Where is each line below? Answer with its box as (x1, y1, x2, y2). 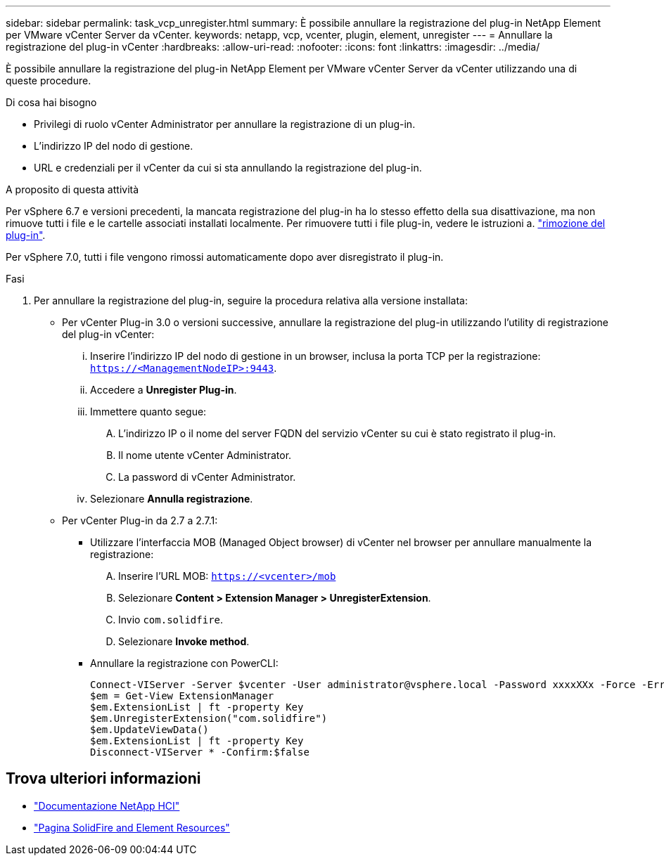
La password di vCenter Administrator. (118, 471, 296, 483)
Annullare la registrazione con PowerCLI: (90, 657, 279, 669)
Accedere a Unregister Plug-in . (90, 384, 237, 396)
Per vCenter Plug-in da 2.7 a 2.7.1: (62, 514, 218, 526)
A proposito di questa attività (6, 183, 139, 195)
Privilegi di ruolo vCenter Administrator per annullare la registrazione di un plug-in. (34, 118, 416, 130)
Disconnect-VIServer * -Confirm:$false (90, 746, 309, 758)
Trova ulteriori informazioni (6, 770, 201, 788)
